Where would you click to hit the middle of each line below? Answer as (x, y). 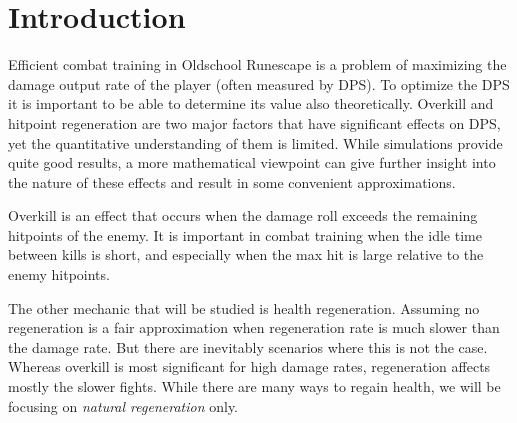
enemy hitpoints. (59, 274)
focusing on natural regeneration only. (123, 405)
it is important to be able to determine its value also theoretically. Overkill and (251, 103)
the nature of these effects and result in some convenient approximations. (232, 181)
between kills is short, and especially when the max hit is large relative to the (246, 254)
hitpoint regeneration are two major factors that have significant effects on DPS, (254, 122)
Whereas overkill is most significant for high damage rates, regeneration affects (249, 366)
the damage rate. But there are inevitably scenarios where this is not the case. (248, 346)
